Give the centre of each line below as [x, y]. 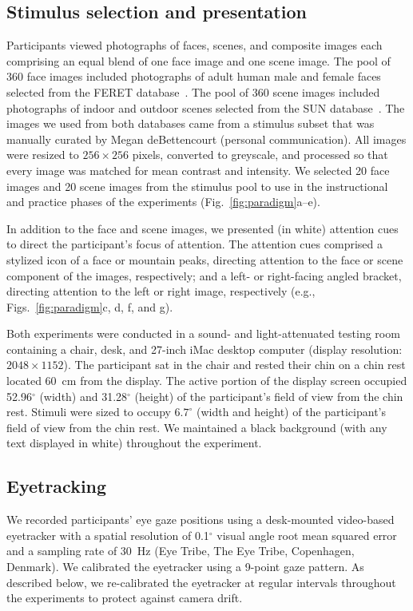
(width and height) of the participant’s [291, 412]
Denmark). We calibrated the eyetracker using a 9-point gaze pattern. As [185, 567]
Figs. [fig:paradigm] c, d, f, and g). [90, 306]
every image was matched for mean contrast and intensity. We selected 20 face [198, 170]
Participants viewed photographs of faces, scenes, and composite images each [195, 45]
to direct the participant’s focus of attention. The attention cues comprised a [195, 244]
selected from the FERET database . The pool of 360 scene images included [193, 91]
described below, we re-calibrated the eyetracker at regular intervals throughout [201, 582]
